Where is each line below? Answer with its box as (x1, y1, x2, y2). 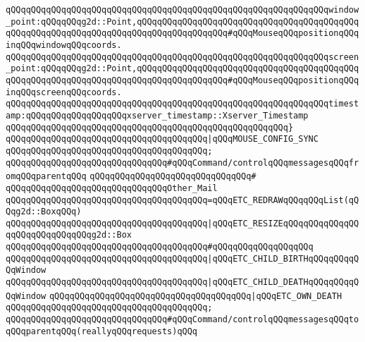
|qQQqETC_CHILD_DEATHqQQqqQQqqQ (207, 277, 359, 288)
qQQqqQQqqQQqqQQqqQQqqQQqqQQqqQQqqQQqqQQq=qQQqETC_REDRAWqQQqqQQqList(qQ (6, 195, 359, 205)
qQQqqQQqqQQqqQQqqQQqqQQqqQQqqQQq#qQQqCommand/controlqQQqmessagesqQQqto (6, 314, 359, 325)
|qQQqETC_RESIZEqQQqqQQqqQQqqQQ (207, 218, 359, 228)
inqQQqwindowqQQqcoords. (6, 39, 122, 50)
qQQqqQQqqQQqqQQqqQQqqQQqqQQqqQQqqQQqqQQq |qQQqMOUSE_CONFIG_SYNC (6, 134, 318, 145)
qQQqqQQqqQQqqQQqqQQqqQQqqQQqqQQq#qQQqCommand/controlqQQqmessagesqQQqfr (6, 157, 359, 168)
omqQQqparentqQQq (6, 171, 87, 182)
